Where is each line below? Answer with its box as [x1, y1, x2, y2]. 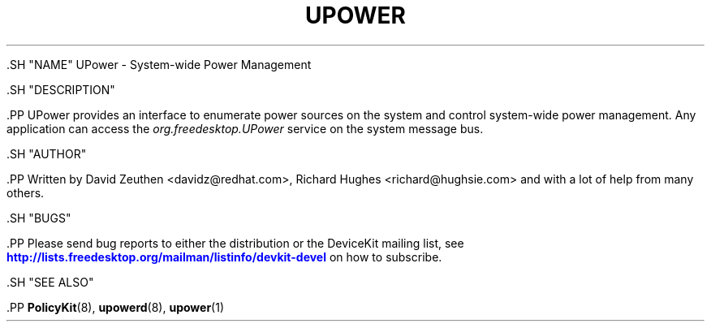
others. [6, 185, 45, 200]
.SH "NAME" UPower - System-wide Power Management [6, 57, 312, 71]
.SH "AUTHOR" [6, 146, 87, 161]
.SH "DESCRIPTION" [6, 82, 115, 97]
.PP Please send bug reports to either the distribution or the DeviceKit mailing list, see [6, 235, 464, 250]
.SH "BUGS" [6, 210, 71, 225]
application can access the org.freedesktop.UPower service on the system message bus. [6, 121, 484, 136]
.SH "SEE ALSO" [6, 274, 94, 289]
